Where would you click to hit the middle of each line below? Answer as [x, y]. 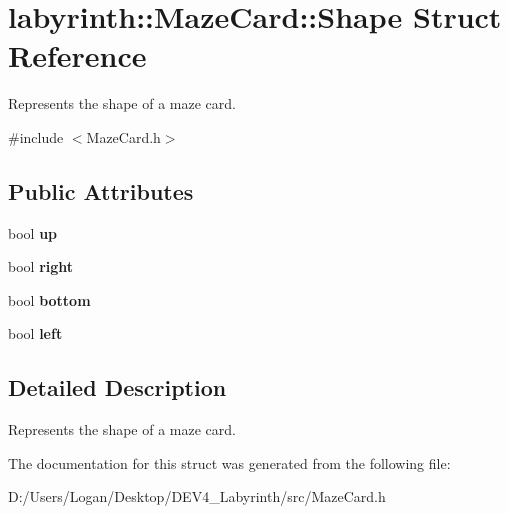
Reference [77, 55]
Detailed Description [117, 387]
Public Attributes [101, 190]
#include [36, 136]
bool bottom [49, 299]
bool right [41, 266]
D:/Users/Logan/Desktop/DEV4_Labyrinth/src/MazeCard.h [197, 496]
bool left [35, 333]
